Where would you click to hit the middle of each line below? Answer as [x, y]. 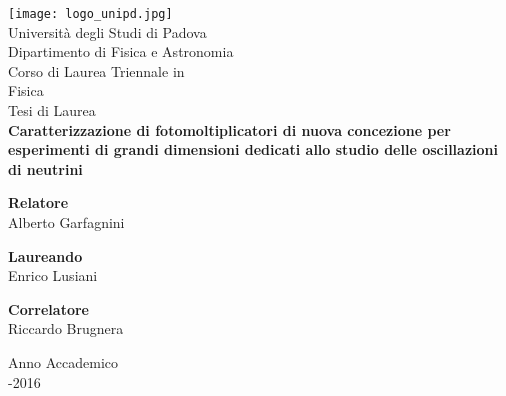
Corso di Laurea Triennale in [96, 70]
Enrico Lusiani [53, 275]
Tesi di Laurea [52, 110]
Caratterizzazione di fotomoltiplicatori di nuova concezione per [229, 129]
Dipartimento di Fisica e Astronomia [121, 51]
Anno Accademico [63, 361]
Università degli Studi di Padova [107, 31]
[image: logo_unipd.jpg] [90, 14]
